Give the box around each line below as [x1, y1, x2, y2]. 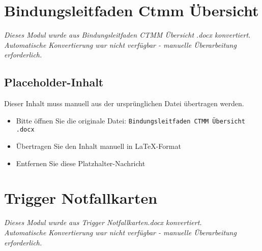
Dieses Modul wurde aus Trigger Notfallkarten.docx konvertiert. [4, 217, 202, 228]
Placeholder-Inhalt [4, 74, 104, 90]
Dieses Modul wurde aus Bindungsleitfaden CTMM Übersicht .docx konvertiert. [4, 29, 251, 40]
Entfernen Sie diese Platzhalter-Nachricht [16, 158, 145, 168]
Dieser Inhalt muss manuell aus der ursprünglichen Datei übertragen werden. [4, 98, 244, 109]
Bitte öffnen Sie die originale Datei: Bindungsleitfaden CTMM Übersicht [16, 115, 245, 125]
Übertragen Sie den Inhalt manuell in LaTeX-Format [16, 141, 181, 151]
